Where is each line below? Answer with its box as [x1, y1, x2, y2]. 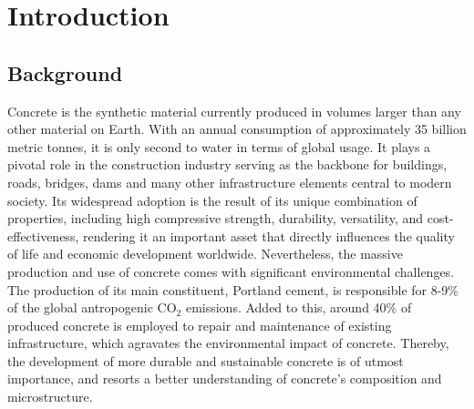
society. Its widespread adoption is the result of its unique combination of [7, 190, 417, 210]
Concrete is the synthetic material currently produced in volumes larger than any [7, 101, 461, 120]
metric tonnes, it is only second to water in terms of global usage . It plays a [7, 137, 431, 156]
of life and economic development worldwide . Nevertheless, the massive [7, 244, 403, 263]
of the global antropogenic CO [7, 298, 177, 317]
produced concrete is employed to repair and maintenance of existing [7, 315, 392, 334]
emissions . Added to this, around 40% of [185, 298, 412, 317]
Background [7, 58, 123, 87]
